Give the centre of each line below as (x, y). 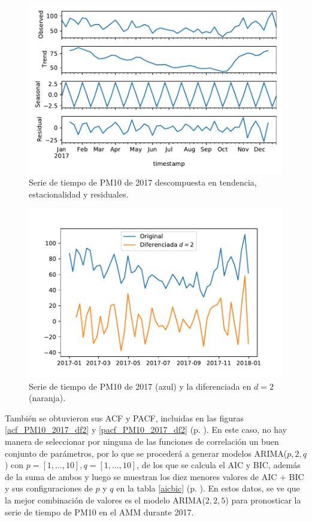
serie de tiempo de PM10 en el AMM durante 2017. (99, 512)
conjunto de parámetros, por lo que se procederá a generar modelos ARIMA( (146, 453)
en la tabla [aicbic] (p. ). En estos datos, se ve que (208, 488)
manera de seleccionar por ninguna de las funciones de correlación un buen (142, 441)
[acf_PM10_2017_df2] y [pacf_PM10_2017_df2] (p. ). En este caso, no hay (146, 430)
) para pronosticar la (263, 500)
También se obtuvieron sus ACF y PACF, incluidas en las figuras (124, 418)
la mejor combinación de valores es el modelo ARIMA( (105, 500)
